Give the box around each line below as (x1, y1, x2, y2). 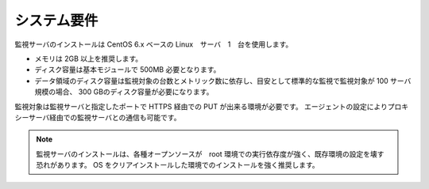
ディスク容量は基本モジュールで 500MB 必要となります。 (34, 65, 221, 74)
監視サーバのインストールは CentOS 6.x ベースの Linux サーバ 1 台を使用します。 (14, 40, 293, 49)
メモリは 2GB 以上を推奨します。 (34, 54, 143, 63)
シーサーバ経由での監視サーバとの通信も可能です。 (14, 112, 181, 122)
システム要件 (14, 12, 99, 29)
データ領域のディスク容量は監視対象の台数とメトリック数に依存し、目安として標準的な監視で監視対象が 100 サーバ (34, 76, 412, 85)
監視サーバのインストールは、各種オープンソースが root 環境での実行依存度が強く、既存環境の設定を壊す (36, 149, 385, 158)
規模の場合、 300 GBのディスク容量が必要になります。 (34, 87, 214, 96)
